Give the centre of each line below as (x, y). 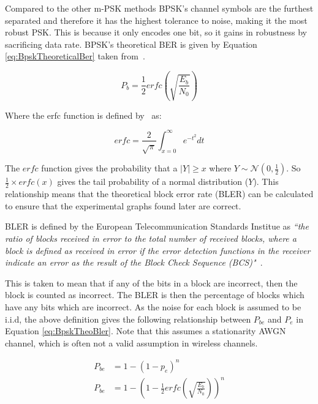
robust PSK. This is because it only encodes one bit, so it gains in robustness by (156, 32)
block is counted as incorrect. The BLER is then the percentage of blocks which (155, 295)
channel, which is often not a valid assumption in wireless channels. (131, 342)
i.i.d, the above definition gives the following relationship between (128, 319)
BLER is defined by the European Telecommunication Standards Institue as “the (157, 226)
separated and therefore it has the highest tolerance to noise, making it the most (156, 20)
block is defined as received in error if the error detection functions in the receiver (158, 250)
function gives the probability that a (109, 168)
